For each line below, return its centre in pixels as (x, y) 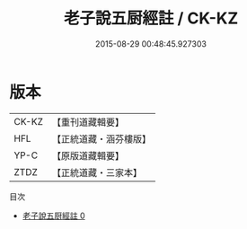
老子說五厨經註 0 (53, 216)
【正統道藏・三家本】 (97, 172)
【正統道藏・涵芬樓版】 (101, 138)
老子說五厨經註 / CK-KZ (151, 18)
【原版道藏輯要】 (88, 155)
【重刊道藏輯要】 (88, 122)
